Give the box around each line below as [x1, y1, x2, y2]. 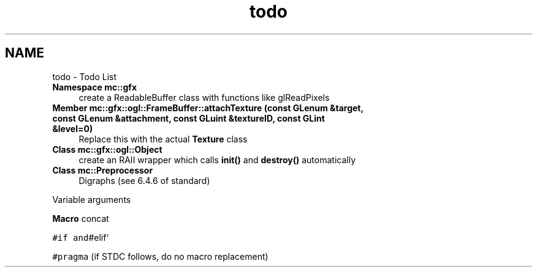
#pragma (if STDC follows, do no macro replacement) [52, 251, 268, 262]
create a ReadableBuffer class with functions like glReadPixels [78, 92, 330, 103]
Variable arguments [52, 194, 131, 205]
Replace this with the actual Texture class [78, 133, 248, 144]
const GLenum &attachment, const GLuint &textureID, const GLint [52, 112, 325, 123]
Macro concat [52, 213, 109, 224]
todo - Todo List [52, 71, 117, 82]
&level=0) [52, 123, 93, 134]
